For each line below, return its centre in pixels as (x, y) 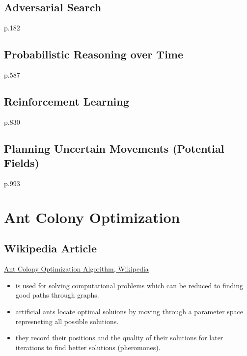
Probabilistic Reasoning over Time (94, 54)
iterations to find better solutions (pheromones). (88, 347)
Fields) (22, 163)
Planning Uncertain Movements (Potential (114, 148)
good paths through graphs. (57, 295)
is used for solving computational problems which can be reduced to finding (129, 285)
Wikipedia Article (50, 248)
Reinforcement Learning (67, 101)
